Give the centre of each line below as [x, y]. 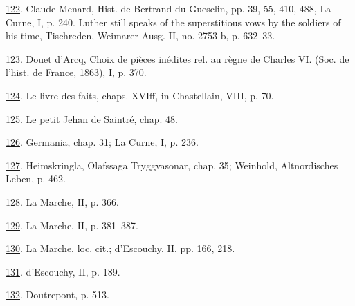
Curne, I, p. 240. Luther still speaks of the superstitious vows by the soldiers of [173, 22]
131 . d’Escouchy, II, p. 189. [63, 271]
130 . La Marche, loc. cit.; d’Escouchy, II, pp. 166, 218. [120, 248]
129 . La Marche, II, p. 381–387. [72, 225]
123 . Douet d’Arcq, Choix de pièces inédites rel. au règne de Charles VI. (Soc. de [177, 58]
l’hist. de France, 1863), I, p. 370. [76, 72]
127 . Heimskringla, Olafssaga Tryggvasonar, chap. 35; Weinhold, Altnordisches [172, 165]
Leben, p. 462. [36, 179]
